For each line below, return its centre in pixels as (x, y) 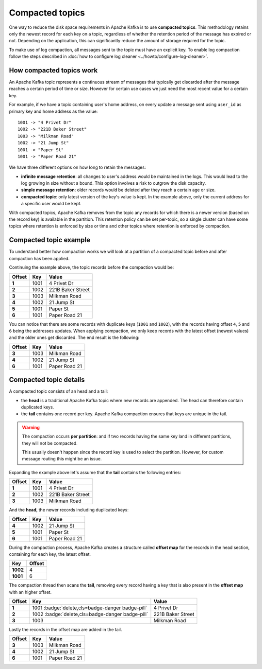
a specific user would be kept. (51, 204)
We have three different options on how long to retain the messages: (77, 167)
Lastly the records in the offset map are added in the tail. (65, 630)
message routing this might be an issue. (62, 459)
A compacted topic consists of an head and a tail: (58, 391)
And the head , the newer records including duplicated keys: (69, 510)
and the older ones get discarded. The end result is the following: (74, 337)
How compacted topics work (53, 70)
